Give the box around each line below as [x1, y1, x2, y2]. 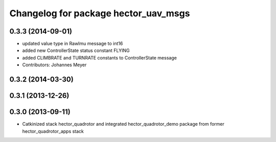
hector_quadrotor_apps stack [22, 128, 84, 134]
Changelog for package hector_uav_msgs [9, 8, 190, 19]
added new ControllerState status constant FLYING [22, 47, 130, 53]
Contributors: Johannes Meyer [22, 62, 87, 68]
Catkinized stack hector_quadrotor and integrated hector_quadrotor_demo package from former [22, 121, 224, 127]
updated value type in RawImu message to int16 [22, 41, 123, 47]
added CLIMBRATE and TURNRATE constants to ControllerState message [22, 54, 177, 61]
